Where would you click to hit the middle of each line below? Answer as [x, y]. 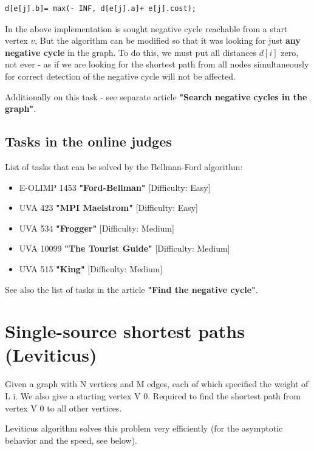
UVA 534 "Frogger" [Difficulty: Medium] [97, 228]
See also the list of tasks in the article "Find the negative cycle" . [131, 289]
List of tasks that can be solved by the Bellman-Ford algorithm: [124, 166]
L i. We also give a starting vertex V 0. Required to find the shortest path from [153, 396]
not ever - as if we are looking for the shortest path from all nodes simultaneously [157, 64]
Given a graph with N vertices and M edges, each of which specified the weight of [157, 384]
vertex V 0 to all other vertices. [63, 408]
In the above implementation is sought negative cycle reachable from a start [146, 28]
